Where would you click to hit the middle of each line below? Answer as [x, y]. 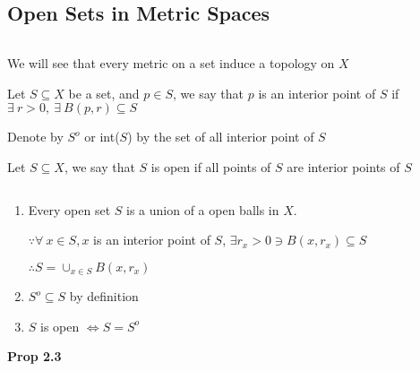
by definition [104, 296]
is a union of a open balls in [203, 209]
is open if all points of [211, 166]
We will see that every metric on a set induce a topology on [171, 63]
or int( [102, 137]
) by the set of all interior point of [221, 137]
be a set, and [104, 93]
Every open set [69, 209]
